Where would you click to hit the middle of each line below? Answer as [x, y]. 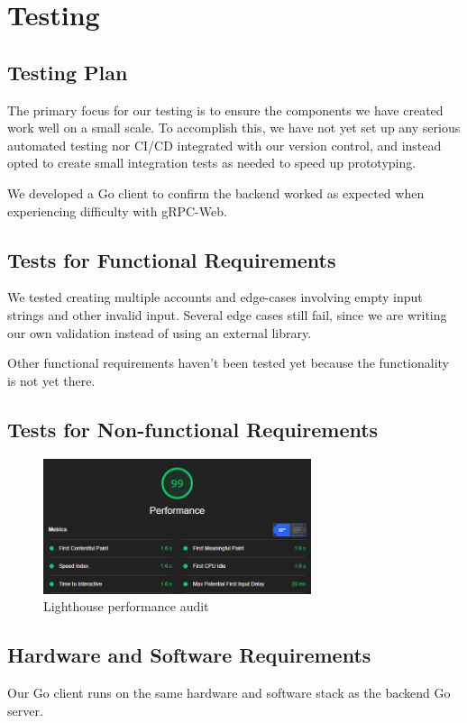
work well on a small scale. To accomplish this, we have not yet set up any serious [234, 128]
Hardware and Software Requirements [189, 655]
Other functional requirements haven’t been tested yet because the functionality [228, 363]
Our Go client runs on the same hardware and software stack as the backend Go [229, 693]
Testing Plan [68, 72]
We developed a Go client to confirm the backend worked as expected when [216, 192]
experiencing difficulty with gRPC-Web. [117, 210]
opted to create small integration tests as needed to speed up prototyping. [212, 163]
